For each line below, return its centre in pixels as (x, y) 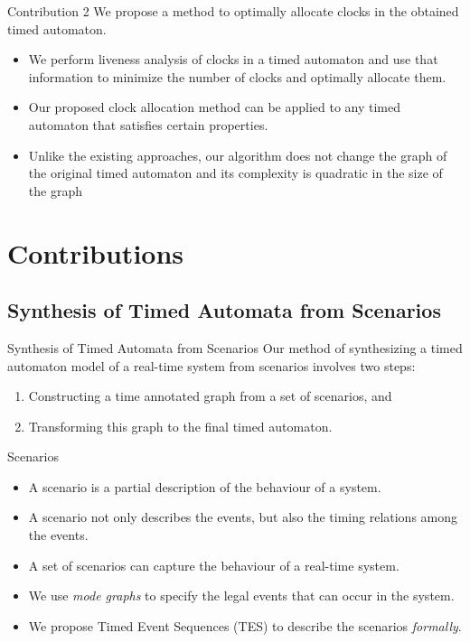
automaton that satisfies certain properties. (148, 124)
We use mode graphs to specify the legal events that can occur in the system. (241, 595)
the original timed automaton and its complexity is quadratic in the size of (235, 173)
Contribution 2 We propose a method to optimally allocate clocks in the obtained (233, 11)
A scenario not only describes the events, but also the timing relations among (243, 517)
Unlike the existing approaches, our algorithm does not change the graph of (238, 155)
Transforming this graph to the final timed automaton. (180, 426)
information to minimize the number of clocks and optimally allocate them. (237, 76)
